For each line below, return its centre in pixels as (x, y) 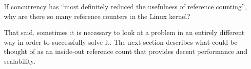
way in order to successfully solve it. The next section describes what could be (121, 42)
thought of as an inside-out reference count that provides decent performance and (126, 51)
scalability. (20, 60)
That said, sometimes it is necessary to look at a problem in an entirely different (124, 32)
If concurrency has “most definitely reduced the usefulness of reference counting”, (125, 6)
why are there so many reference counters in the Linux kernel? (97, 16)
